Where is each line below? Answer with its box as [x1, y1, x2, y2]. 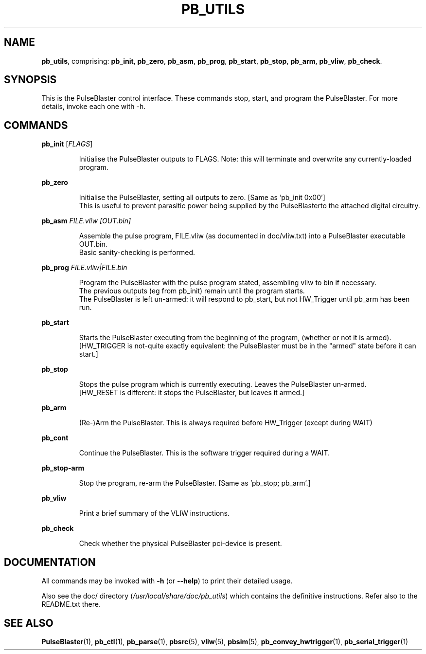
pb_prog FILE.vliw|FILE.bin [41, 263, 127, 272]
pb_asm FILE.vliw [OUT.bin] [41, 217, 131, 225]
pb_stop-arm [41, 464, 85, 472]
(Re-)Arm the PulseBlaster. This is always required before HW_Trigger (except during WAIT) [79, 418, 373, 427]
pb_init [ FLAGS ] [41, 140, 93, 148]
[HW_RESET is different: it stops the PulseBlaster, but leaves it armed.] [79, 388, 305, 397]
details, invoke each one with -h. [41, 102, 146, 111]
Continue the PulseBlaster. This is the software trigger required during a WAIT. [79, 449, 330, 457]
